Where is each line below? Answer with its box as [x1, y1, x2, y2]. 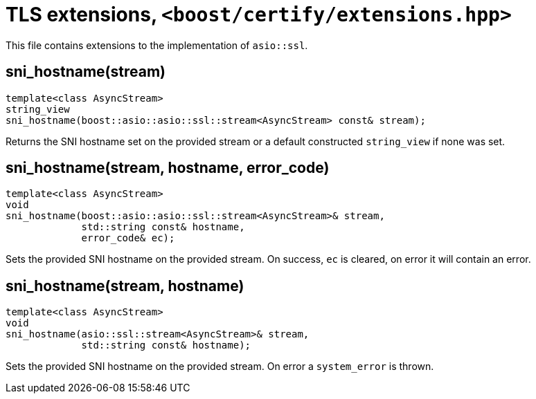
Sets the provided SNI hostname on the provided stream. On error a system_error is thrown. [6, 360, 434, 373]
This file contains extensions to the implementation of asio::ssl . [6, 39, 308, 51]
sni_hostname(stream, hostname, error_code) [6, 159, 330, 177]
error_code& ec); [81, 232, 175, 244]
